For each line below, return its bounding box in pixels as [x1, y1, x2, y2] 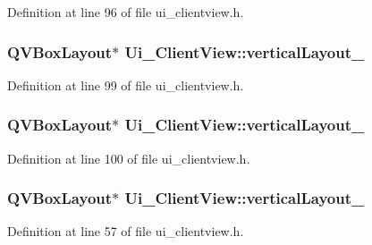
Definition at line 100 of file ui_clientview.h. [7, 148, 250, 167]
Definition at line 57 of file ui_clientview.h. [7, 222, 244, 241]
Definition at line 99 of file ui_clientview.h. [7, 75, 244, 94]
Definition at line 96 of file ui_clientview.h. [7, 3, 244, 21]
